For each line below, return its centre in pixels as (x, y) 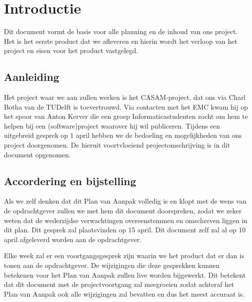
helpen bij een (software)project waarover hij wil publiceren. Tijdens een (112, 125)
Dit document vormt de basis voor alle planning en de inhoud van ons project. (121, 31)
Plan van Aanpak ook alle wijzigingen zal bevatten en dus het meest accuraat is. (124, 293)
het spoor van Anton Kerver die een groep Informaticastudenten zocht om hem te (126, 116)
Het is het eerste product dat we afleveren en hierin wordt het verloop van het (121, 41)
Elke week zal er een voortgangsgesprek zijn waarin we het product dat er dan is (124, 255)
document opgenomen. (37, 154)
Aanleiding (32, 77)
